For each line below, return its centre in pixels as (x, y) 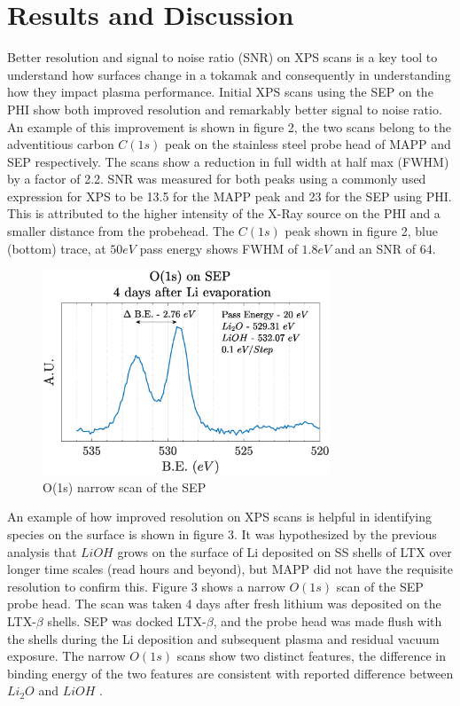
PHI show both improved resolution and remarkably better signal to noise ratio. (225, 109)
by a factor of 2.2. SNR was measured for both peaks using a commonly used (217, 179)
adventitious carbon (61, 144)
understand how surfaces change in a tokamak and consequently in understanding (229, 74)
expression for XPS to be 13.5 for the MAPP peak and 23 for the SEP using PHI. (230, 196)
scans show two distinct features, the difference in (312, 656)
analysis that (42, 551)
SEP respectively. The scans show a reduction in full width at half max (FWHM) (228, 161)
